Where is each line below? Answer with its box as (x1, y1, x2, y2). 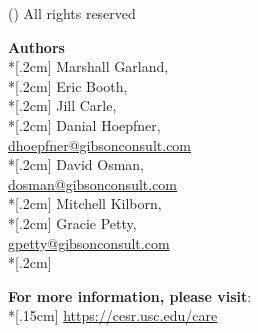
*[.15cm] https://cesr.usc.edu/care (8, 305, 218, 326)
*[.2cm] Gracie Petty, (8, 212, 137, 233)
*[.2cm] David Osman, (8, 154, 144, 175)
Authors (8, 36, 65, 57)
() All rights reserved (8, 3, 136, 23)
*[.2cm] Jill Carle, (8, 95, 117, 116)
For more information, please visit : (8, 285, 252, 306)
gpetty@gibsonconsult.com (8, 232, 170, 253)
